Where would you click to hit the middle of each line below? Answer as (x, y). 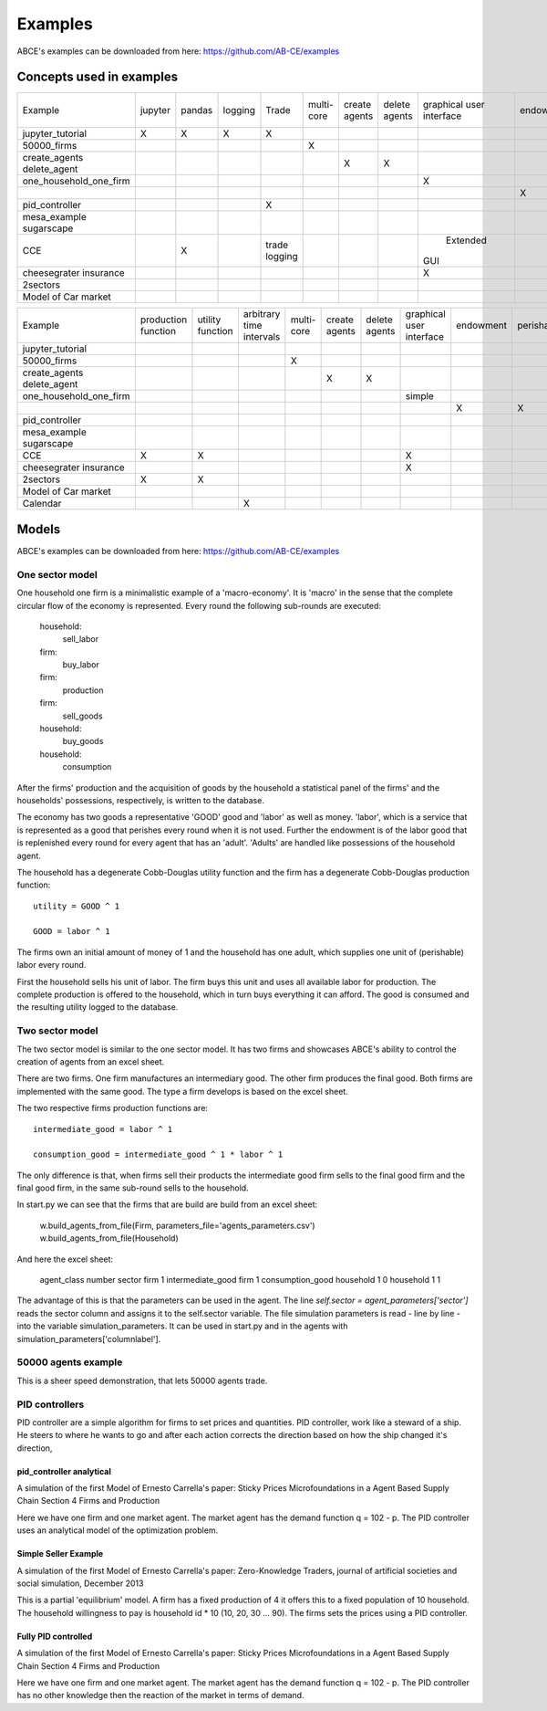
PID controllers (51, 1404)
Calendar (42, 504)
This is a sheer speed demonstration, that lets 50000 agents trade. (142, 1380)
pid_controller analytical (64, 1471)
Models (39, 529)
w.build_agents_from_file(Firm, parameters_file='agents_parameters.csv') (177, 1225)
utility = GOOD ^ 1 (77, 906)
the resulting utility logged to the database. (98, 1007)
